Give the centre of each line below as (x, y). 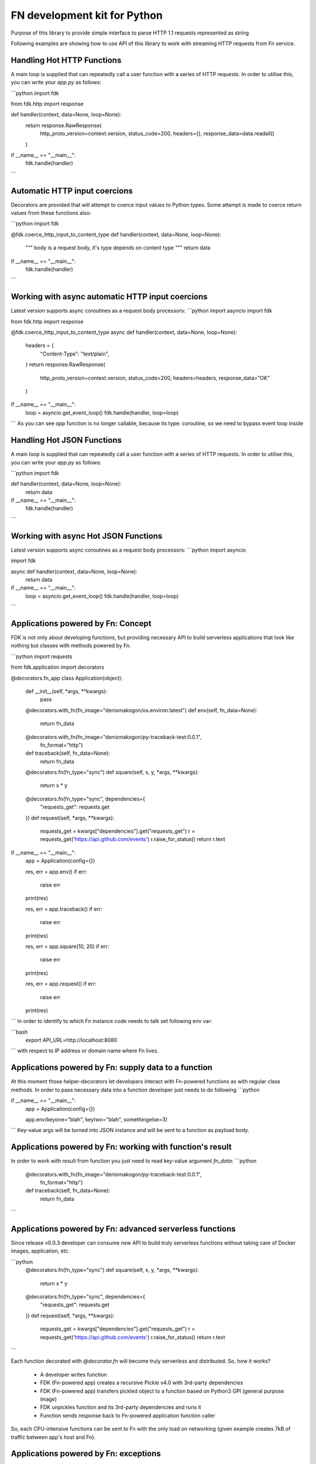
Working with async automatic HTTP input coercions (109, 297)
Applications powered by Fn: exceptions (86, 1454)
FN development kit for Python (87, 15)
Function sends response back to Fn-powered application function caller (128, 1415)
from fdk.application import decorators (58, 667)
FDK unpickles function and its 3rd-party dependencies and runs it (121, 1407)
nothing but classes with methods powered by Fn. (71, 646)
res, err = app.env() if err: (56, 871)
